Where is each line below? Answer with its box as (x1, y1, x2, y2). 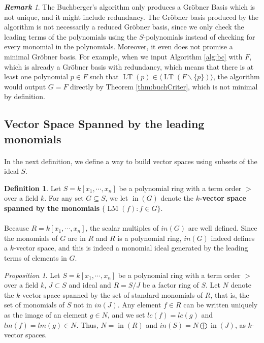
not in (74, 299, 92, 310)
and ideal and (69, 279, 111, 290)
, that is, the (210, 289, 249, 300)
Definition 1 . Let (4, 182, 61, 193)
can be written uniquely (183, 299, 258, 310)
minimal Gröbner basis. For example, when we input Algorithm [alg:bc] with (4, 51, 243, 61)
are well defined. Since (188, 223, 257, 233)
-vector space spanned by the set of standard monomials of (20, 289, 203, 300)
